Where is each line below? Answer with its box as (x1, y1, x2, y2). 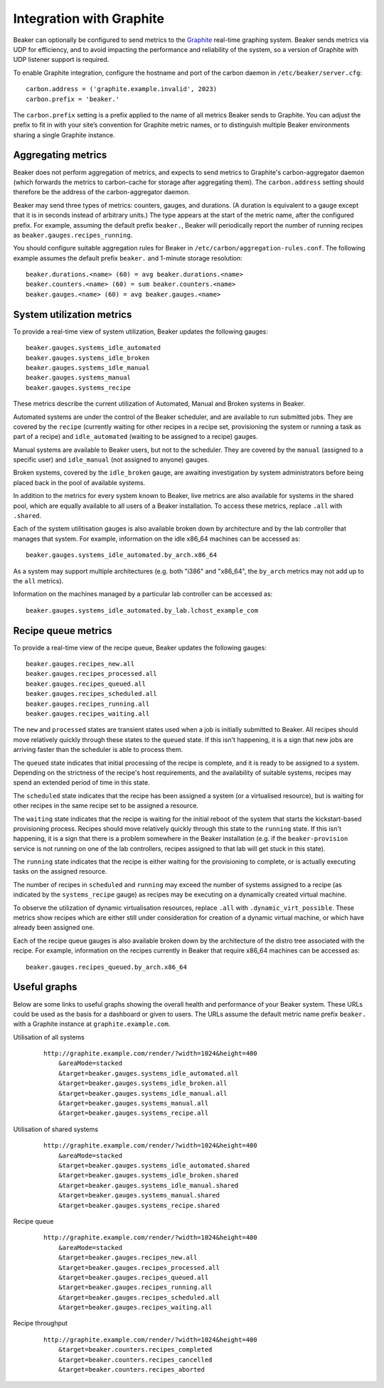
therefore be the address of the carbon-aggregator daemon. (13, 188, 190, 196)
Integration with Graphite (13, 11, 165, 26)
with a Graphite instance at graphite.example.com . (13, 1019, 171, 1028)
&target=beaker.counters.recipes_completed (58, 1345, 213, 1354)
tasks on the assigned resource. (13, 867, 107, 876)
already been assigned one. (13, 923, 95, 932)
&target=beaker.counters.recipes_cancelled (58, 1355, 213, 1364)
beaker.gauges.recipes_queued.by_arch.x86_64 (26, 963, 188, 971)
